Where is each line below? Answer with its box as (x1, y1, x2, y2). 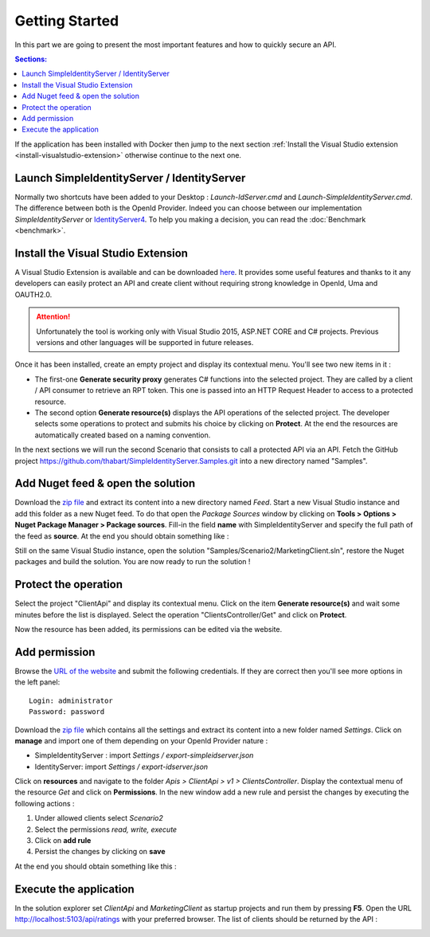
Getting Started (14, 12, 119, 29)
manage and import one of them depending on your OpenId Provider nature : (14, 735, 268, 745)
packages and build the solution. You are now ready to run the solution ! (14, 557, 251, 567)
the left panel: (14, 677, 61, 687)
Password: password (29, 708, 105, 716)
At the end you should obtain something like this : (14, 861, 177, 871)
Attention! (36, 312, 71, 322)
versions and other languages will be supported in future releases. (36, 338, 254, 347)
